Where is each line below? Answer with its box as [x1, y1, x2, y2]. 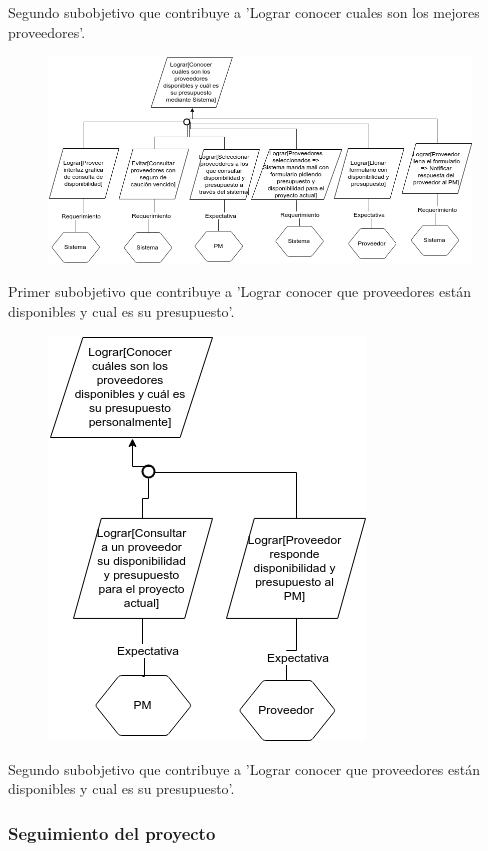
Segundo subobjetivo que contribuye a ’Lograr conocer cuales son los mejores [8, 2, 480, 22]
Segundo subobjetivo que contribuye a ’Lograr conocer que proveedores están [8, 758, 481, 779]
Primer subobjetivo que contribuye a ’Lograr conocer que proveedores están [8, 281, 471, 301]
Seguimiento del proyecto [8, 820, 216, 845]
